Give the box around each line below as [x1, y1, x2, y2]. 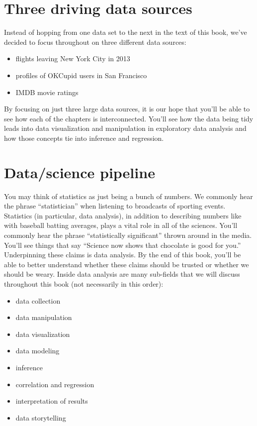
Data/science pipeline [4, 162, 155, 182]
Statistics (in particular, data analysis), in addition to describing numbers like [4, 210, 242, 220]
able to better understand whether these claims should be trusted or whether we [4, 259, 249, 269]
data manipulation [15, 312, 72, 322]
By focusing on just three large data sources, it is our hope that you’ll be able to [4, 104, 250, 114]
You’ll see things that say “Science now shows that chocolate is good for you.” [4, 239, 241, 250]
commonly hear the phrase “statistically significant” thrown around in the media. [4, 229, 252, 240]
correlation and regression [15, 379, 94, 389]
